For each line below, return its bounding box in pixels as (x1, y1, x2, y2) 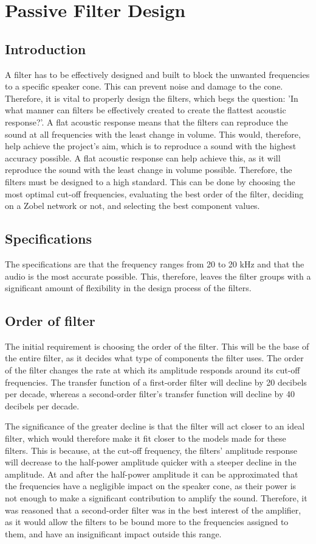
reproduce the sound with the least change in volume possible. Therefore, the (5, 163, 292, 176)
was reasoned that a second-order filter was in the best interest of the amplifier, (5, 503, 301, 516)
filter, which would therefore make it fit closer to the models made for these (5, 432, 286, 445)
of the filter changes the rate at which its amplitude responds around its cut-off (5, 364, 300, 376)
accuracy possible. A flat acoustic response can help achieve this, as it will (5, 151, 281, 164)
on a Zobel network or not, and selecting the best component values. (5, 199, 260, 212)
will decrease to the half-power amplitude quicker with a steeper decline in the (5, 456, 297, 468)
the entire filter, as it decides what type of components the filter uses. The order (5, 351, 304, 364)
